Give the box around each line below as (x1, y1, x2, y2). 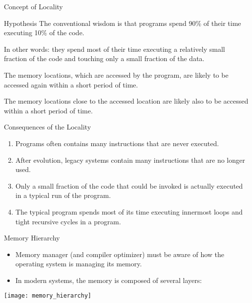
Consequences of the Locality (4, 122, 91, 132)
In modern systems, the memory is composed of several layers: (15, 275, 202, 285)
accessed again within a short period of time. (4, 79, 138, 89)
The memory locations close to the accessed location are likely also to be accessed (4, 96, 249, 106)
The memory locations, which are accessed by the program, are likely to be (4, 69, 229, 80)
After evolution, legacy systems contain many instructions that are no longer (15, 154, 245, 165)
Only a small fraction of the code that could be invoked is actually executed (15, 180, 243, 191)
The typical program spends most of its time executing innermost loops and (15, 206, 243, 216)
